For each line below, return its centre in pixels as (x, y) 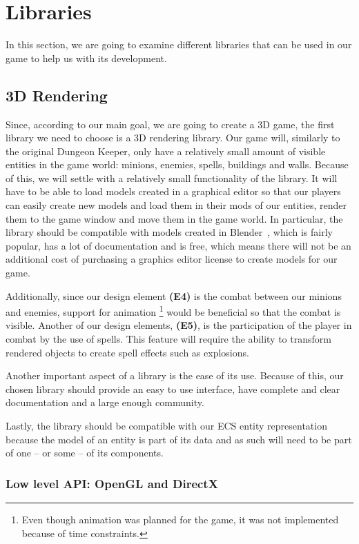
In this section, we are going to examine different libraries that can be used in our (179, 44)
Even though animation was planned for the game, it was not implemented (180, 520)
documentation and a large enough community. (105, 402)
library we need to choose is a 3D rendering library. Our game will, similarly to (173, 138)
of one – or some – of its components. (85, 453)
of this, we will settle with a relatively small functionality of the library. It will (172, 178)
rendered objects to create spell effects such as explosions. (127, 352)
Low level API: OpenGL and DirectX (112, 483)
